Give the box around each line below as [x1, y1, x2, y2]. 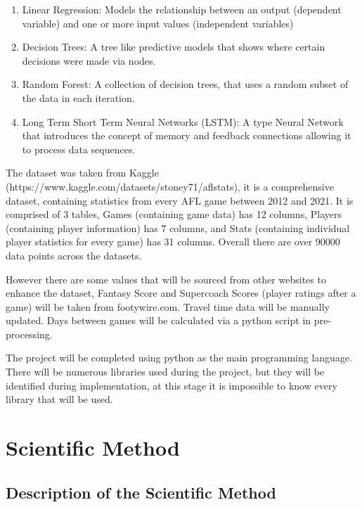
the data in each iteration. [22, 90, 135, 105]
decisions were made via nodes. [22, 53, 156, 68]
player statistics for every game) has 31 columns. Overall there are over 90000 [6, 234, 340, 249]
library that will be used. [6, 392, 113, 406]
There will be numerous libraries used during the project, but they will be [6, 364, 325, 379]
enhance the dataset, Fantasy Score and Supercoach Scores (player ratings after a [6, 285, 356, 300]
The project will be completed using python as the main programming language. [6, 350, 353, 365]
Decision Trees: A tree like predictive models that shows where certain [22, 39, 325, 54]
